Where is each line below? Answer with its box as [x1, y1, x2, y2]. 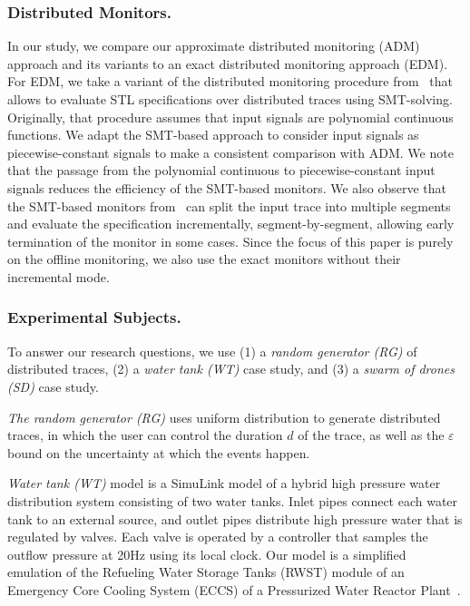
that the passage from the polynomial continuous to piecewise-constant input [7, 161, 436, 180]
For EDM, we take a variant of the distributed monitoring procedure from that [7, 72, 453, 91]
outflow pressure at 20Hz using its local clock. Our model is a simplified [7, 544, 406, 563]
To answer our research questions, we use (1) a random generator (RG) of [7, 341, 417, 360]
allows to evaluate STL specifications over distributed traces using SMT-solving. [7, 90, 453, 108]
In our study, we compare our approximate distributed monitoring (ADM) [7, 36, 420, 55]
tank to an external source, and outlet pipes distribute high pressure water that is [7, 509, 463, 528]
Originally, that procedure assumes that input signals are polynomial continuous [7, 107, 454, 126]
